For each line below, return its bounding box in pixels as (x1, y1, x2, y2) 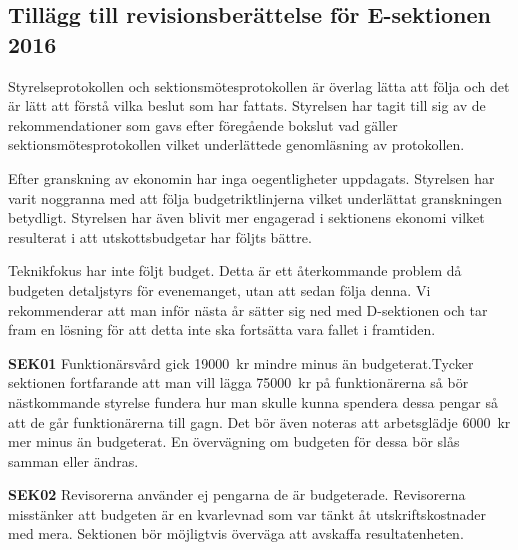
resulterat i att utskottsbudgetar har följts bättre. (8, 226, 312, 247)
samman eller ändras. (8, 450, 139, 471)
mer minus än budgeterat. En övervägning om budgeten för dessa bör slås (8, 431, 460, 452)
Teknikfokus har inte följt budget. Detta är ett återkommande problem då (8, 260, 462, 281)
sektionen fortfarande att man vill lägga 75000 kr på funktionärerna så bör (8, 372, 469, 393)
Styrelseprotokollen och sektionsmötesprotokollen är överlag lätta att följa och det (8, 75, 510, 96)
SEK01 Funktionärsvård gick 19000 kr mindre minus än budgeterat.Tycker (8, 352, 474, 373)
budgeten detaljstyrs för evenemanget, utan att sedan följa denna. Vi (8, 279, 431, 300)
